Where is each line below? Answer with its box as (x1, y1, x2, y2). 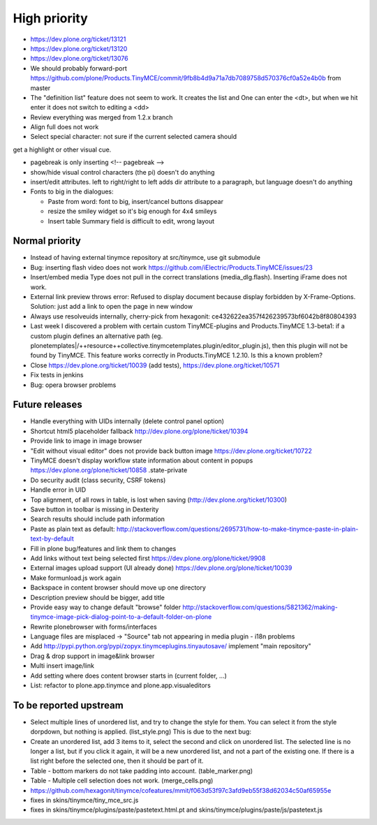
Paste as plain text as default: (30, 525, 115, 533)
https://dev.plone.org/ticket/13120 (30, 44, 128, 52)
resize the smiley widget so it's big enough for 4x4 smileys (47, 207, 217, 216)
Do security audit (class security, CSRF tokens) (30, 476, 166, 484)
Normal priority (13, 235, 82, 247)
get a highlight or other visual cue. (13, 145, 112, 154)
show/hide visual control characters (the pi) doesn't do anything (30, 168, 215, 176)
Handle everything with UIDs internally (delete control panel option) (30, 417, 225, 425)
